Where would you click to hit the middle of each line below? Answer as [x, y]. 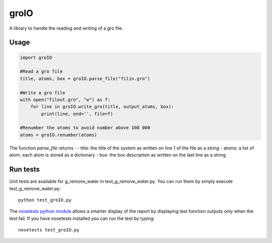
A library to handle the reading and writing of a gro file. [66, 28]
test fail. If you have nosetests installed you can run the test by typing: [82, 218]
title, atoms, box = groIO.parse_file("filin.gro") [85, 78]
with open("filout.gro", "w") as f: [65, 100]
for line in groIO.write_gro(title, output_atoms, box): [102, 107]
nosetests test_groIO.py [49, 230]
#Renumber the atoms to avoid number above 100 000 [85, 128]
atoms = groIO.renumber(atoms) [59, 135]
